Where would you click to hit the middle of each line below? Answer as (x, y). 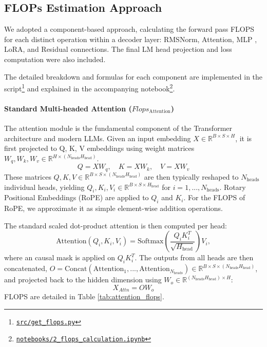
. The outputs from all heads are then (194, 257)
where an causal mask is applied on (60, 257)
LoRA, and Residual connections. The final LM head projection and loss (118, 49)
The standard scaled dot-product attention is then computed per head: (116, 225)
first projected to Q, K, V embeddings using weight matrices (99, 148)
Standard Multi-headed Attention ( (68, 109)
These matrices (28, 176)
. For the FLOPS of (214, 197)
